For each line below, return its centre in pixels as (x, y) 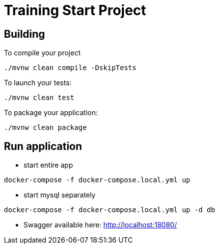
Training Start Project (75, 10)
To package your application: (51, 113)
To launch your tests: (38, 83)
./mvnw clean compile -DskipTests (70, 68)
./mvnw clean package (45, 128)
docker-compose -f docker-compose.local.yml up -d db (109, 210)
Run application (43, 146)
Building (25, 34)
